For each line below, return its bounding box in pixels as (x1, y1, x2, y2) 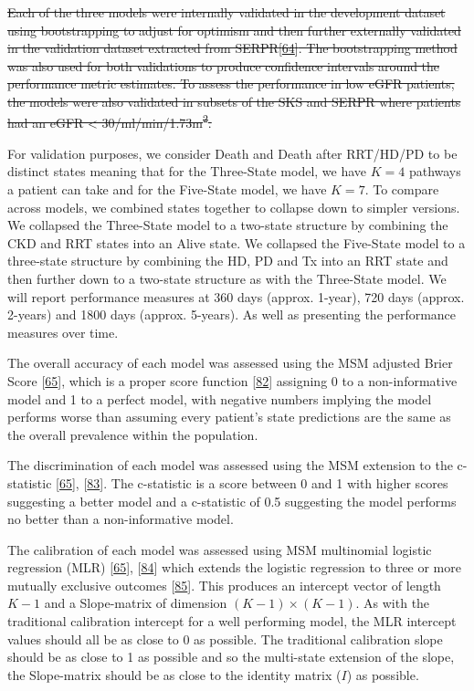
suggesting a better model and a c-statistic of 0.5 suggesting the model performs (7, 491, 457, 510)
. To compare (364, 180, 439, 198)
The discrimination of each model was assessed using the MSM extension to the (7, 455, 453, 475)
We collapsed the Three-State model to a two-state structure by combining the (7, 215, 448, 235)
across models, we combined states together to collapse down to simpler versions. (7, 197, 460, 216)
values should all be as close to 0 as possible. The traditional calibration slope (7, 629, 443, 648)
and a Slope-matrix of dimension (44, 593, 227, 612)
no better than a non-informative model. (7, 509, 234, 529)
